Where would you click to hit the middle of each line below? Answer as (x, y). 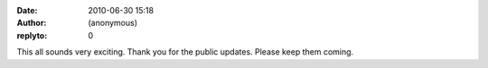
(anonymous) (113, 23)
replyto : (32, 35)
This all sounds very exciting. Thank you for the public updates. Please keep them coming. (185, 52)
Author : (32, 23)
